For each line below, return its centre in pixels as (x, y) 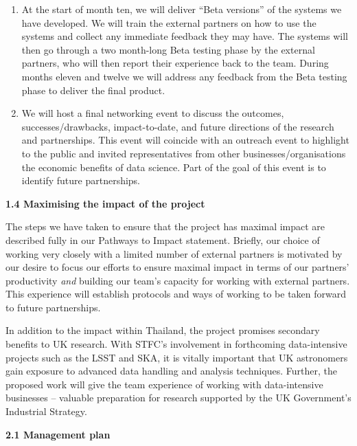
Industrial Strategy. (46, 411)
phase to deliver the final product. (93, 90)
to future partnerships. (53, 307)
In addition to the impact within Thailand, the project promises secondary (163, 330)
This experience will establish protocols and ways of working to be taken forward (176, 294)
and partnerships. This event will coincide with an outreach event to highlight (185, 140)
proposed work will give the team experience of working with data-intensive (164, 384)
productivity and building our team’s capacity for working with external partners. (178, 280)
